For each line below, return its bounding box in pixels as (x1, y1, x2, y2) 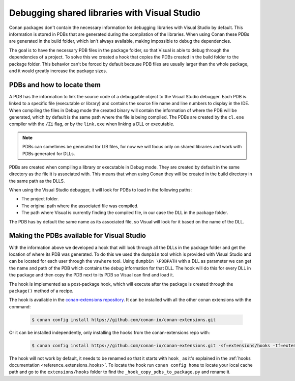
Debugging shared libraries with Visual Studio (9, 7, 201, 18)
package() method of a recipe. (9, 288, 74, 294)
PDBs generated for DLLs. (22, 150, 75, 157)
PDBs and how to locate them (9, 81, 101, 89)
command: (9, 303, 31, 309)
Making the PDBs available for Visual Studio (9, 231, 146, 240)
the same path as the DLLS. (9, 178, 65, 184)
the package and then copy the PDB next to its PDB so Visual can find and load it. (9, 272, 174, 278)
